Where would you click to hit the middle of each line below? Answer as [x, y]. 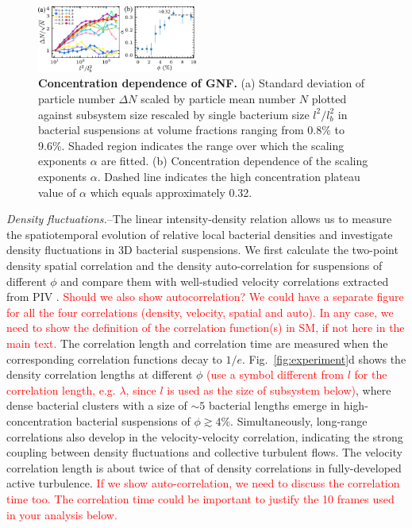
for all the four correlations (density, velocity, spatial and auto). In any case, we [200, 312]
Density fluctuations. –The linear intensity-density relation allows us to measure [199, 219]
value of [57, 192]
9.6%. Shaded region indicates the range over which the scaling [191, 145]
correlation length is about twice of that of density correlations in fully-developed [204, 467]
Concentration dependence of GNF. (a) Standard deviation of [202, 83]
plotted [329, 99]
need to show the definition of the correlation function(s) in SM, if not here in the [206, 328]
